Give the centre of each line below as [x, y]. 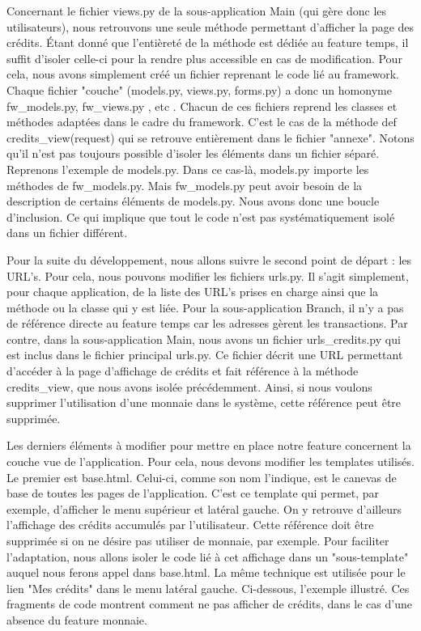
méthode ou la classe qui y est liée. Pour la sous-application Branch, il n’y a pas [205, 307]
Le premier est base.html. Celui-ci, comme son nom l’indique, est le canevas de [202, 477]
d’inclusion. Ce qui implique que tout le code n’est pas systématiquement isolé [201, 216]
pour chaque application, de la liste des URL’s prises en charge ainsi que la [193, 292]
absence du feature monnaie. [77, 619]
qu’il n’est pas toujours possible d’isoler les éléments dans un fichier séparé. [193, 153]
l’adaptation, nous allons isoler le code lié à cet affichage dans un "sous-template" [208, 556]
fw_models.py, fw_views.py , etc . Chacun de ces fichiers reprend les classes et [202, 106]
